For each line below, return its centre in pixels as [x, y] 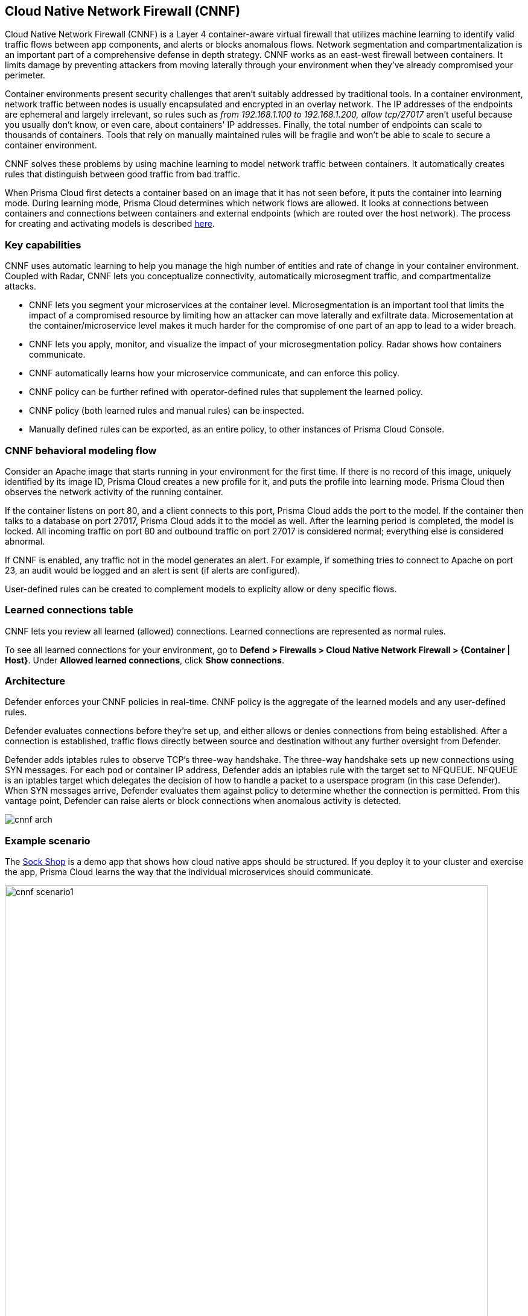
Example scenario [48, 840]
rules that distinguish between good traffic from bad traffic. [122, 174]
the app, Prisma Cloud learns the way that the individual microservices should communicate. [189, 872]
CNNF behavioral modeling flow [81, 450]
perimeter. [25, 75]
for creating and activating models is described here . [110, 224]
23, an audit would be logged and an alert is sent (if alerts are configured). [153, 570]
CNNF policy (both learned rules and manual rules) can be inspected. [167, 411]
